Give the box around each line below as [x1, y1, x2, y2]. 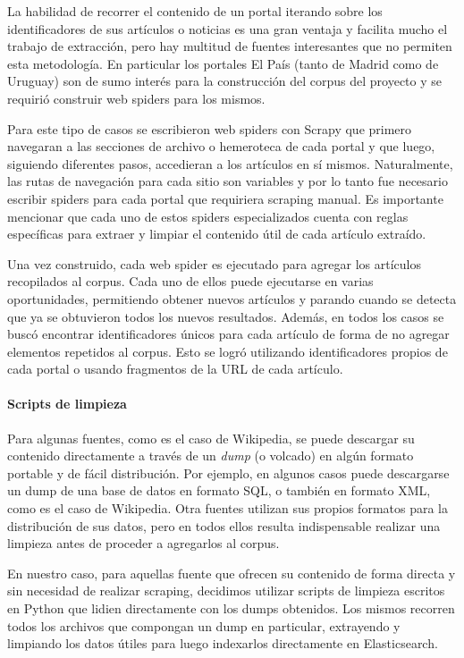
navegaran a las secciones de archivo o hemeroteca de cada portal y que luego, [7, 137, 435, 156]
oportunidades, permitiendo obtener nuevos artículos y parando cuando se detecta [7, 289, 457, 308]
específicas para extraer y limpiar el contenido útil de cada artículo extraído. [7, 224, 426, 243]
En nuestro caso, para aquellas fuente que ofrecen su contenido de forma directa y [7, 563, 456, 582]
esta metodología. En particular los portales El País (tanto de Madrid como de [7, 54, 439, 72]
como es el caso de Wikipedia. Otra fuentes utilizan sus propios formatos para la [7, 499, 449, 518]
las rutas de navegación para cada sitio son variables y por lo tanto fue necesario [7, 172, 448, 190]
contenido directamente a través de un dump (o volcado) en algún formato [7, 446, 414, 465]
